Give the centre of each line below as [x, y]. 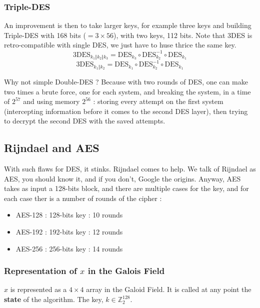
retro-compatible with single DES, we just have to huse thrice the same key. [120, 45]
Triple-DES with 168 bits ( [45, 35]
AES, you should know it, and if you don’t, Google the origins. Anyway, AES [122, 178]
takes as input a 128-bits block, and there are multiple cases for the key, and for [126, 188]
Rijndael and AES [52, 148]
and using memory [51, 101]
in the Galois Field [126, 271]
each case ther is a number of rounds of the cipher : [83, 198]
